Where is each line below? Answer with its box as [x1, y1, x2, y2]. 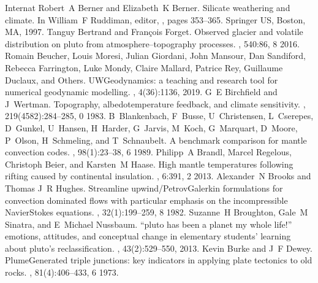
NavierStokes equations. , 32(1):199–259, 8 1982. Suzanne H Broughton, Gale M [5, 206, 308, 219]
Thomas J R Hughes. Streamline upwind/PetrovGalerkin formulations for [5, 181, 283, 194]
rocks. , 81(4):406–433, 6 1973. [5, 266, 119, 279]
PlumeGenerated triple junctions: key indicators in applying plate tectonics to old [5, 254, 312, 266]
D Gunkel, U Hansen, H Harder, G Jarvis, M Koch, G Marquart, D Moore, [5, 121, 298, 134]
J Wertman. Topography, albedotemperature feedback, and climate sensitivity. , [5, 97, 306, 110]
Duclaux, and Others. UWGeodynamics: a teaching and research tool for [5, 73, 278, 86]
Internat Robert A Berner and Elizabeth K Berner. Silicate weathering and [5, 1, 290, 14]
